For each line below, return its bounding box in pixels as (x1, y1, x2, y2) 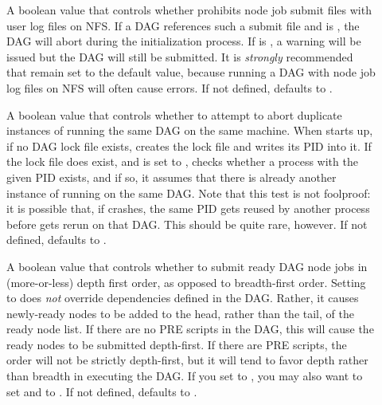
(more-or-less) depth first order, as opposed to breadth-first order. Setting (6, 273, 366, 290)
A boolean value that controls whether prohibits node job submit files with (6, 2, 372, 18)
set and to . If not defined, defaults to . (6, 383, 197, 399)
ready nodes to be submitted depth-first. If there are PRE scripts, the (6, 336, 347, 352)
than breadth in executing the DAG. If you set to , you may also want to (6, 368, 363, 384)
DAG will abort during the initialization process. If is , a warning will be (6, 33, 361, 49)
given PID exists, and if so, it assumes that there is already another (6, 168, 337, 185)
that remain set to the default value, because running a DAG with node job (6, 64, 376, 81)
